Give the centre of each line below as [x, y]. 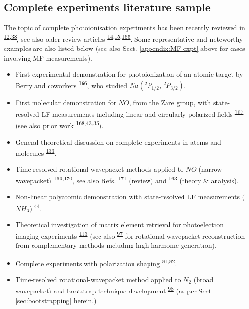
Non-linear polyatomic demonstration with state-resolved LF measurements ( [130, 197]
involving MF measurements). [48, 57]
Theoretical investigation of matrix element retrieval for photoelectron [120, 224]
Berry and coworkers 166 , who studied [71, 84]
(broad [203, 279]
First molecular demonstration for [66, 103]
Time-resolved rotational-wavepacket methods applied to [100, 169]
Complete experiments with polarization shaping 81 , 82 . [96, 262]
